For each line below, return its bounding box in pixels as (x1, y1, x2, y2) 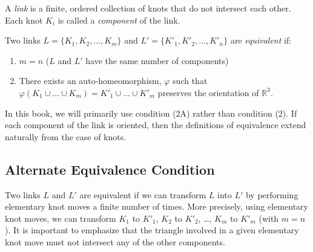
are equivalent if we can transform (79, 188, 206, 201)
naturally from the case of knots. (5, 130, 127, 143)
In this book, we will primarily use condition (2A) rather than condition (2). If (5, 106, 297, 119)
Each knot (5, 13, 43, 26)
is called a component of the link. (58, 13, 180, 26)
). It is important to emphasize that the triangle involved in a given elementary (5, 224, 299, 236)
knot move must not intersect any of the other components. (5, 235, 225, 248)
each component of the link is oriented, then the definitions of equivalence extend (5, 118, 306, 131)
